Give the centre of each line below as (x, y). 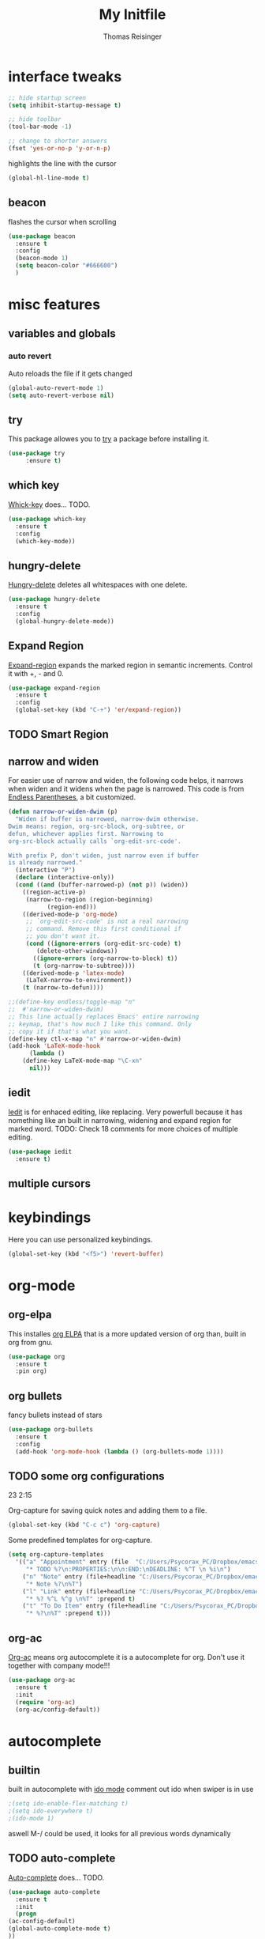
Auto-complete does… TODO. (56, 1877)
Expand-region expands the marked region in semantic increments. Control (131, 665)
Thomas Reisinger (132, 36)
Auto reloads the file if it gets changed (70, 373)
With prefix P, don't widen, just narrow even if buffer (104, 856)
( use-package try (37, 454)
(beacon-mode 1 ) (42, 259)
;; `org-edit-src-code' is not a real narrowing (107, 922)
